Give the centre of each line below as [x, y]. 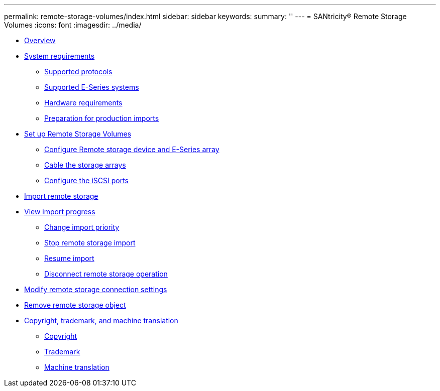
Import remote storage [61, 196]
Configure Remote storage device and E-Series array [132, 149]
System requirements [60, 56]
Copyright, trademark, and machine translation [101, 320]
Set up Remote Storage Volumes [78, 134]
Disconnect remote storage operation [106, 274]
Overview [40, 40]
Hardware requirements [83, 103]
